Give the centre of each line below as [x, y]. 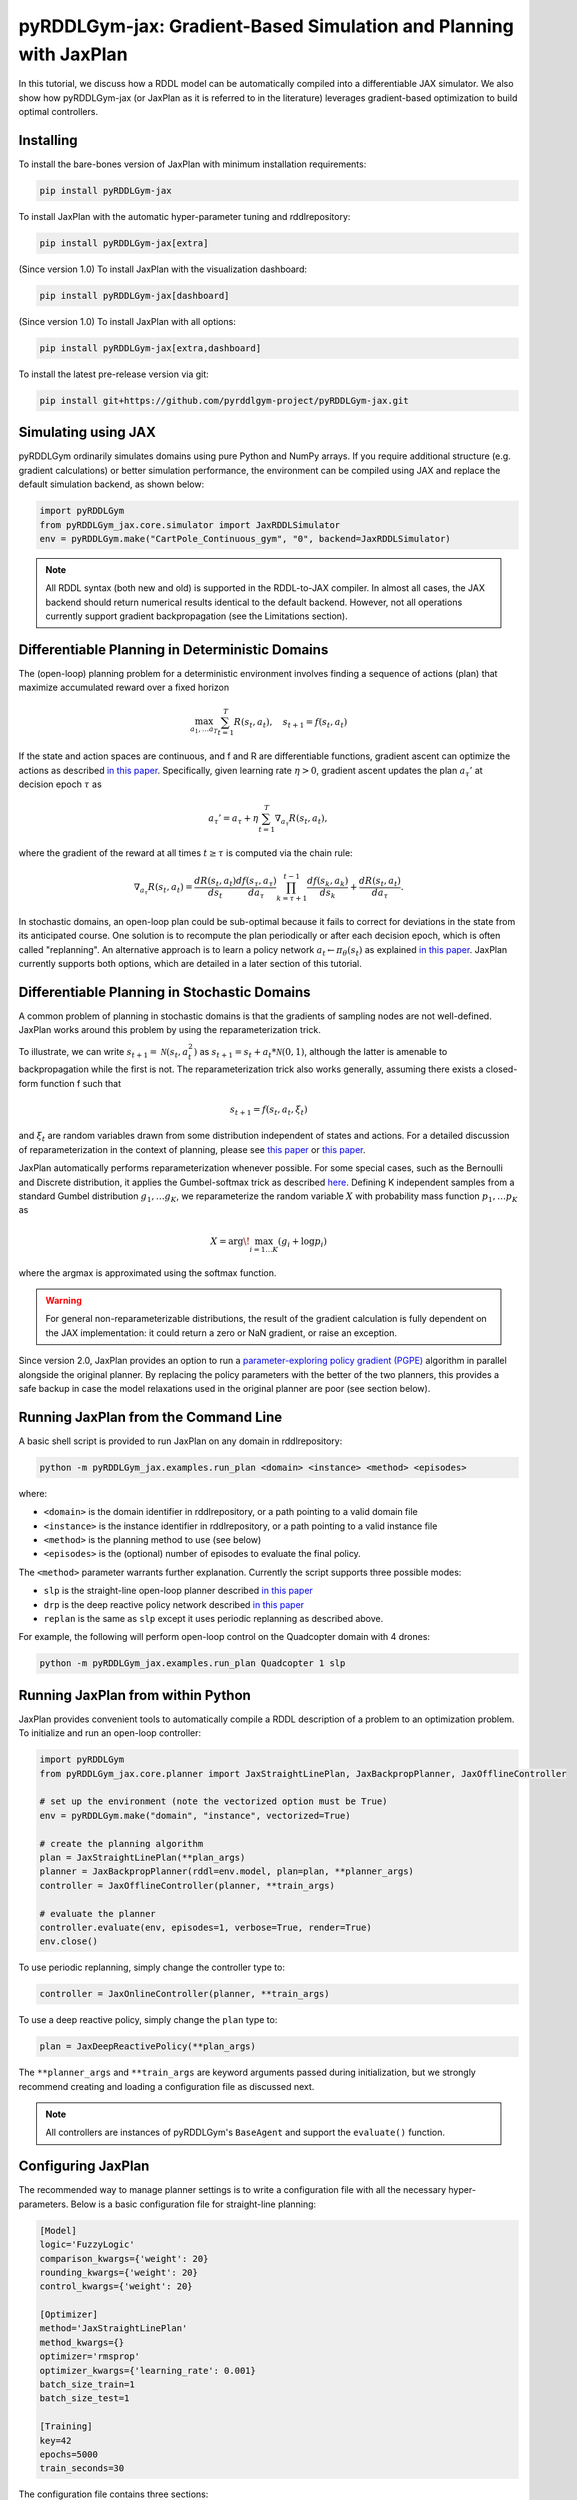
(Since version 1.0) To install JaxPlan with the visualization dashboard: [163, 269]
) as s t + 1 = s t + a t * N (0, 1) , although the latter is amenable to [320, 1052]
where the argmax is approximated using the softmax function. [147, 1272]
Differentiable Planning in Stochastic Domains [164, 991]
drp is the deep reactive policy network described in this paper [174, 1604]
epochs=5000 [69, 2454]
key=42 [55, 2440]
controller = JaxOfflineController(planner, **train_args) [187, 1885]
